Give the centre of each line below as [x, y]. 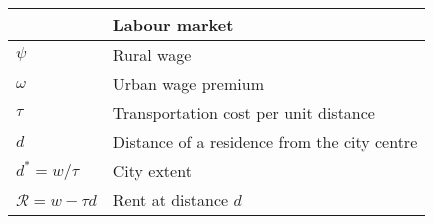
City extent [152, 170]
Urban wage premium [188, 83]
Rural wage [152, 54]
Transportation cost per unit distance [243, 112]
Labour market [173, 24]
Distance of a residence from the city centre [265, 141]
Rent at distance [170, 199]
